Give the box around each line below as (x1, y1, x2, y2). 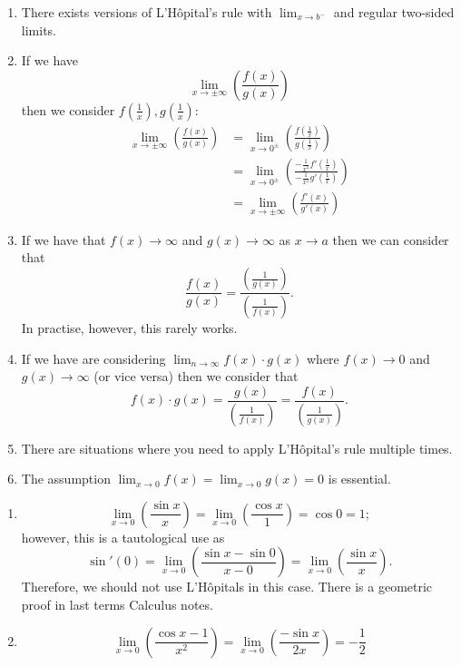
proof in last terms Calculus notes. (21, 595, 213, 613)
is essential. (328, 469, 391, 488)
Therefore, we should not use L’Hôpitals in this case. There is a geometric (21, 577, 433, 596)
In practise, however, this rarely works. (21, 318, 238, 337)
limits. (21, 20, 56, 39)
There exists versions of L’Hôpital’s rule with (21, 3, 272, 21)
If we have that (21, 230, 106, 249)
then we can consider (332, 230, 449, 249)
